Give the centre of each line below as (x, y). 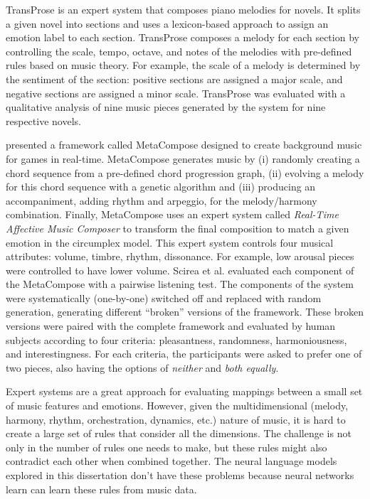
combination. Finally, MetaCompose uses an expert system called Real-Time (172, 214)
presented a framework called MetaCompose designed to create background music (184, 145)
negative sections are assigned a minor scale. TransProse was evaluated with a (176, 93)
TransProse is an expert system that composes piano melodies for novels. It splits (183, 9)
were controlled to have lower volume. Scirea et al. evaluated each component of (180, 270)
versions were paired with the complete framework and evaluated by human (171, 326)
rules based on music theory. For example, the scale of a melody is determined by (183, 65)
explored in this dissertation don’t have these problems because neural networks (180, 475)
